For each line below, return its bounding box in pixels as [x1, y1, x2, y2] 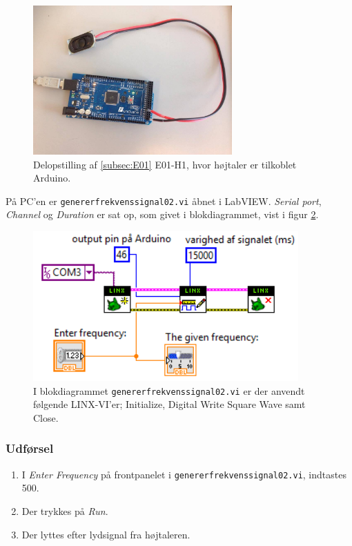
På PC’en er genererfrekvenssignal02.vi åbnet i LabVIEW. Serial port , [6, 193, 322, 208]
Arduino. [33, 170, 71, 185]
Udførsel [6, 440, 54, 457]
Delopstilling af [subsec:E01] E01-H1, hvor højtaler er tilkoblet [33, 157, 297, 171]
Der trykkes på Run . [21, 503, 108, 518]
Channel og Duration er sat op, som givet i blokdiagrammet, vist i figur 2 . [6, 207, 319, 222]
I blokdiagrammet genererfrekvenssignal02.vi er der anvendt [33, 383, 305, 398]
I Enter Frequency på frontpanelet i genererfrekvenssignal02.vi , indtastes [21, 467, 346, 481]
